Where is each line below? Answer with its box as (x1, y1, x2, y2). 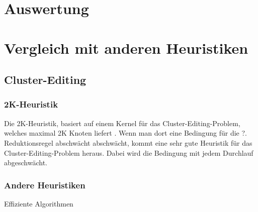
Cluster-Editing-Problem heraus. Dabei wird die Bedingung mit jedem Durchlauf (4, 147, 253, 158)
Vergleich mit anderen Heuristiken (4, 37, 248, 58)
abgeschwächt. (4, 157, 48, 168)
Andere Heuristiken (4, 178, 85, 191)
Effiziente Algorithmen (4, 198, 73, 208)
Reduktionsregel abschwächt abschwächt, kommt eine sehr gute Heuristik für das (4, 137, 252, 148)
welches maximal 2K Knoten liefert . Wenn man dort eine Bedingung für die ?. (4, 128, 247, 138)
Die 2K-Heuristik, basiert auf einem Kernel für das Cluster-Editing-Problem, (4, 118, 240, 128)
